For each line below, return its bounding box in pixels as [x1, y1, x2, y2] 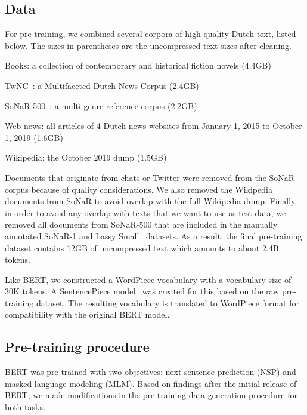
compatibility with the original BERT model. [5, 308, 170, 321]
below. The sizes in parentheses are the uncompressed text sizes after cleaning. [5, 39, 292, 51]
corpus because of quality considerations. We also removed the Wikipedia [5, 183, 272, 195]
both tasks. [5, 401, 45, 413]
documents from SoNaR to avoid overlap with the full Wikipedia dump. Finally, [5, 195, 297, 207]
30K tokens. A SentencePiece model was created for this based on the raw [5, 285, 280, 297]
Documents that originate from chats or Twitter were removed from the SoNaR [5, 171, 295, 183]
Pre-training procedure [5, 337, 150, 356]
